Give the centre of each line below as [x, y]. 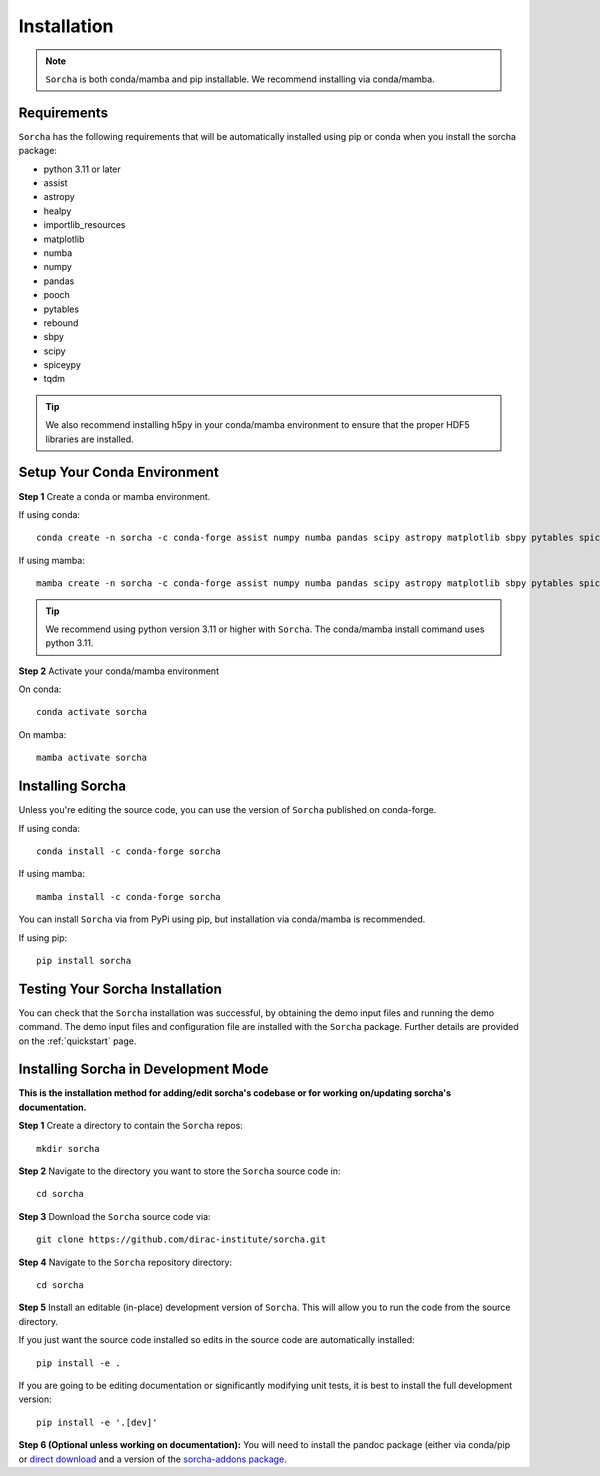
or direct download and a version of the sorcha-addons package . [152, 1459]
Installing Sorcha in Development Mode [143, 1069]
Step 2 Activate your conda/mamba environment [119, 671]
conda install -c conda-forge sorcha [129, 851]
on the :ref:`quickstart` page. [77, 1041]
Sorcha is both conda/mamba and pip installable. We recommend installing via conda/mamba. [240, 79]
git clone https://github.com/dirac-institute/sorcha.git [181, 1239]
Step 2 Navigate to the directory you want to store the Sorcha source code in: [179, 1171]
